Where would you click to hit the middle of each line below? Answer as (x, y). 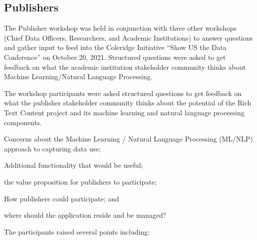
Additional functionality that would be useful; (73, 165)
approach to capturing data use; (52, 148)
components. (23, 122)
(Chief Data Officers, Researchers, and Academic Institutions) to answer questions (128, 37)
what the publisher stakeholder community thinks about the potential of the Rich (128, 103)
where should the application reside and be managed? (85, 215)
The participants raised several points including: (77, 231)
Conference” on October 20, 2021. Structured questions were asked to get (115, 57)
